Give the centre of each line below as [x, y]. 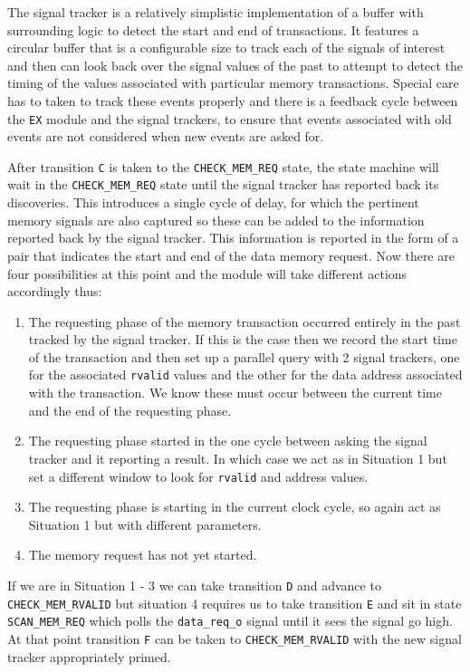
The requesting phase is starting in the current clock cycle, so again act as [235, 507]
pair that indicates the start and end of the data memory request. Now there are [231, 255]
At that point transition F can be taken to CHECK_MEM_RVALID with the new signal [235, 638]
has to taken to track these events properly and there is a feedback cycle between [233, 100]
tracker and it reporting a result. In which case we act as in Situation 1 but [238, 458]
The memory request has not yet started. [143, 555]
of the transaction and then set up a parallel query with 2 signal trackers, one [244, 356]
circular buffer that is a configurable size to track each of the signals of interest [226, 48]
